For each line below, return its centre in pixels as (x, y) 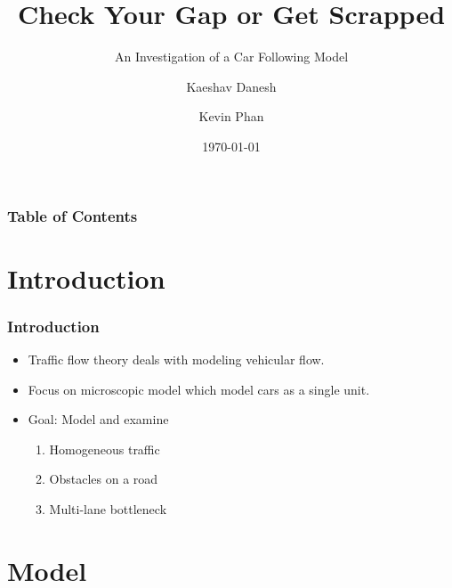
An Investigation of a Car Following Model (231, 57)
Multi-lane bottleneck (108, 508)
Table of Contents (73, 215)
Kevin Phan (231, 116)
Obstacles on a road (104, 479)
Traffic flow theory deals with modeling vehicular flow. (176, 359)
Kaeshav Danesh (231, 86)
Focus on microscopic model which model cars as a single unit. (199, 389)
